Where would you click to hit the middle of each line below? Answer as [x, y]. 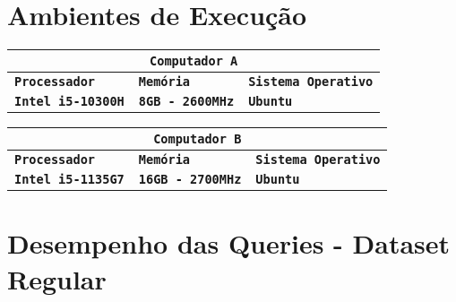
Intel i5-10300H [69, 102]
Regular [57, 278]
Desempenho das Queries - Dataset [229, 243]
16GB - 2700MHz [190, 180]
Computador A [194, 61]
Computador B [198, 139]
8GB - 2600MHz [186, 102]
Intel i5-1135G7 [69, 180]
